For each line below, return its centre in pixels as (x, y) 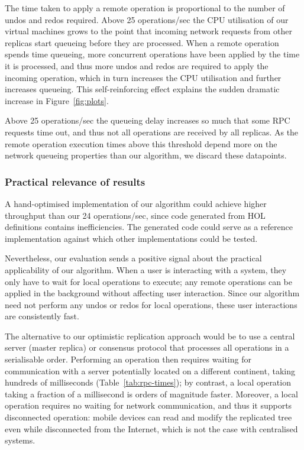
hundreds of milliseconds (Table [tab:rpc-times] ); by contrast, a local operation (148, 382)
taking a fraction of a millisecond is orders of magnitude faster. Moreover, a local (151, 394)
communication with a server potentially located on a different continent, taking (150, 370)
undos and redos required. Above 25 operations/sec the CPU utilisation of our (147, 19)
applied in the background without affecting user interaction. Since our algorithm (152, 293)
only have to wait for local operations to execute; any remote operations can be (149, 281)
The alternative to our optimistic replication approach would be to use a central (150, 336)
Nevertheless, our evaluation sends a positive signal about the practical (133, 258)
